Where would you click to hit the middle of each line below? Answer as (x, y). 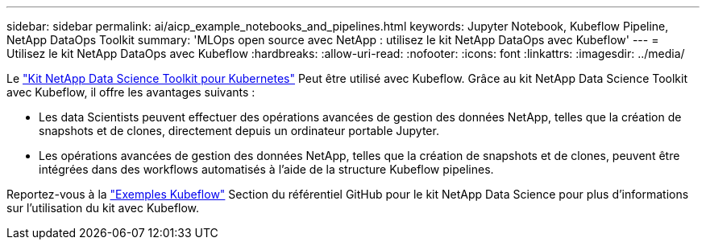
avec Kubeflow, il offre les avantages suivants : (131, 92)
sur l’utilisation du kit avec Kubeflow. (103, 208)
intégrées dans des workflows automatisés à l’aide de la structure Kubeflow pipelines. (266, 169)
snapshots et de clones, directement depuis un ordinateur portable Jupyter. (239, 131)
